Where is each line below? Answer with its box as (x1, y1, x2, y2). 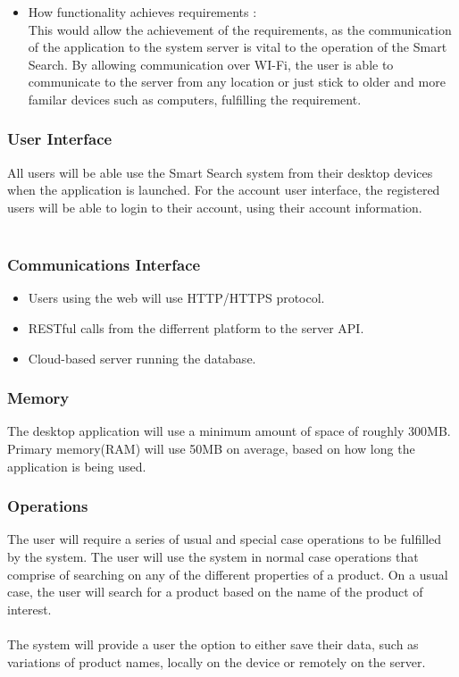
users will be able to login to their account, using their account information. (7, 197, 422, 216)
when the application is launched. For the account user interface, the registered (7, 180, 440, 199)
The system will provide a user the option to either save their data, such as (7, 634, 419, 653)
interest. (7, 599, 52, 618)
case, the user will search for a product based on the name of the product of (7, 582, 423, 601)
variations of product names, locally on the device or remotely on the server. (7, 652, 426, 671)
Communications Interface (7, 254, 201, 276)
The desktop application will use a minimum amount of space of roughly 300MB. (7, 422, 451, 440)
